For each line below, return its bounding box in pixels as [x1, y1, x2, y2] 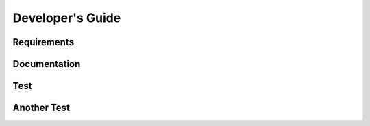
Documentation [12, 58, 81, 70]
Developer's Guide [12, 10, 121, 25]
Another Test [12, 102, 70, 114]
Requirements [12, 36, 75, 48]
